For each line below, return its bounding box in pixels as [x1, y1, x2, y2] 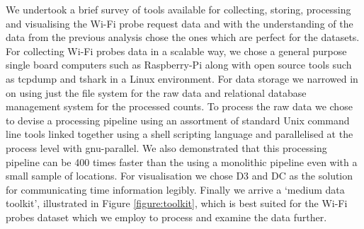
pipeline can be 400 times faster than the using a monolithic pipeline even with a [6, 154, 358, 169]
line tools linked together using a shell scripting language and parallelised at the [6, 127, 353, 141]
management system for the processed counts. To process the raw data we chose [6, 99, 353, 114]
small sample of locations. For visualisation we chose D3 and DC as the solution [6, 168, 353, 183]
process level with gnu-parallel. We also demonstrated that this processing [6, 140, 327, 155]
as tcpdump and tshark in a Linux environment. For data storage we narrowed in [6, 71, 358, 86]
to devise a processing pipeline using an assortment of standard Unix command [6, 112, 350, 127]
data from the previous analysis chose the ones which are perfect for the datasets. [6, 30, 360, 45]
